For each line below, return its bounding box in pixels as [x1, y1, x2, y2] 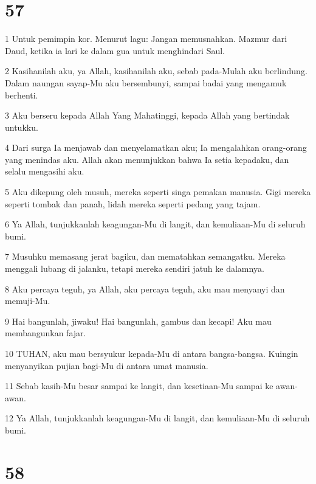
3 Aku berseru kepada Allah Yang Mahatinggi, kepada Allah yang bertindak [5, 109, 290, 122]
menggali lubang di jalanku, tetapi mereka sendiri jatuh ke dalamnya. [5, 262, 264, 275]
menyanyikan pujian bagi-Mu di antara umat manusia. [5, 359, 208, 372]
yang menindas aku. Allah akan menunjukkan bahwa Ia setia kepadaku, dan [5, 153, 289, 165]
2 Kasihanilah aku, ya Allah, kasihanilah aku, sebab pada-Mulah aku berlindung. [5, 64, 307, 77]
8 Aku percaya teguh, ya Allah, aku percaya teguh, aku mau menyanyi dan [5, 282, 285, 295]
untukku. [5, 120, 38, 133]
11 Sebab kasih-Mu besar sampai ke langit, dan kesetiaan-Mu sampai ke [5, 379, 273, 392]
